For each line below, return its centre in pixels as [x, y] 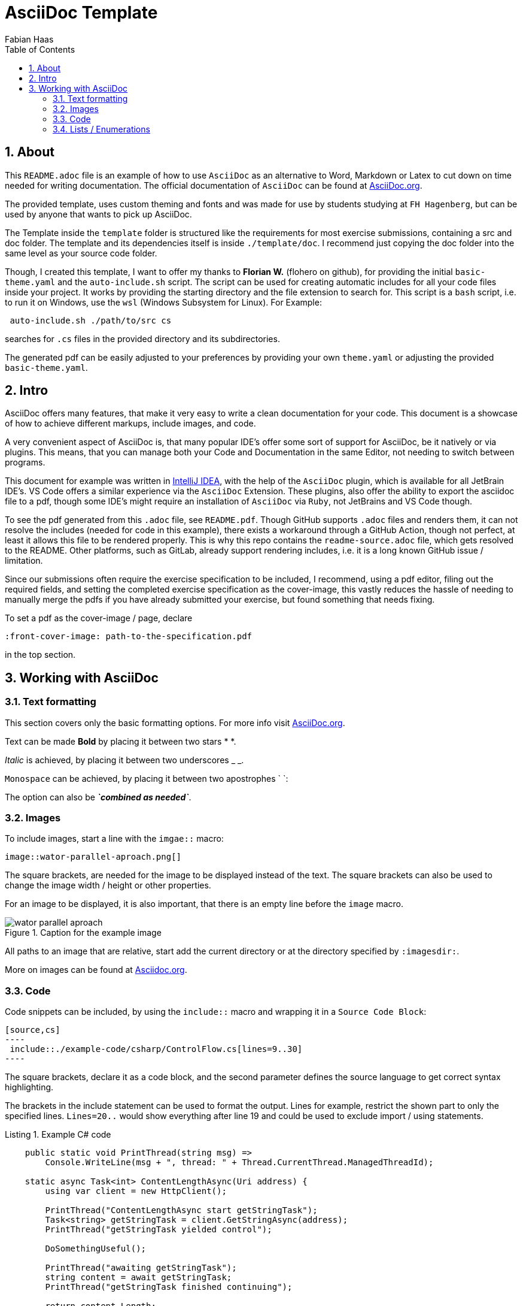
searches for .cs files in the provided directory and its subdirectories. [142, 338]
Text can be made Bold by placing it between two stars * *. [121, 741]
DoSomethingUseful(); [96, 1249]
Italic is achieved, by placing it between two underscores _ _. [124, 760]
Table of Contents [40, 49]
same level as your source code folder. [81, 253]
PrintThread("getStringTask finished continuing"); [169, 1287]
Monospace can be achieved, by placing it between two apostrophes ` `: [147, 778]
